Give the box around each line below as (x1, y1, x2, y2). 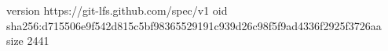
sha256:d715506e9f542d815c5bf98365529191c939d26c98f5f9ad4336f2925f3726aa (6, 17, 382, 33)
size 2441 (6, 32, 49, 49)
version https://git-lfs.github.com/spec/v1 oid (6, 2, 228, 18)
